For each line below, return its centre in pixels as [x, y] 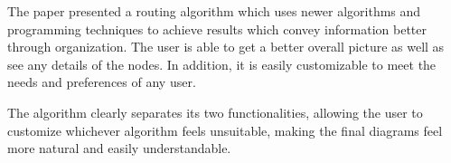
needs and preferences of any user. [102, 82]
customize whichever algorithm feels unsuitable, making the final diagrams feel [225, 130]
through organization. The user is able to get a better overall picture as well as [226, 47]
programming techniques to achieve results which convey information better [217, 29]
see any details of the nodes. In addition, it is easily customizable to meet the [222, 64]
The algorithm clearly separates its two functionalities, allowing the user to [215, 112]
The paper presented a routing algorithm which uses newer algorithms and [214, 11]
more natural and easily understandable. [119, 148]
